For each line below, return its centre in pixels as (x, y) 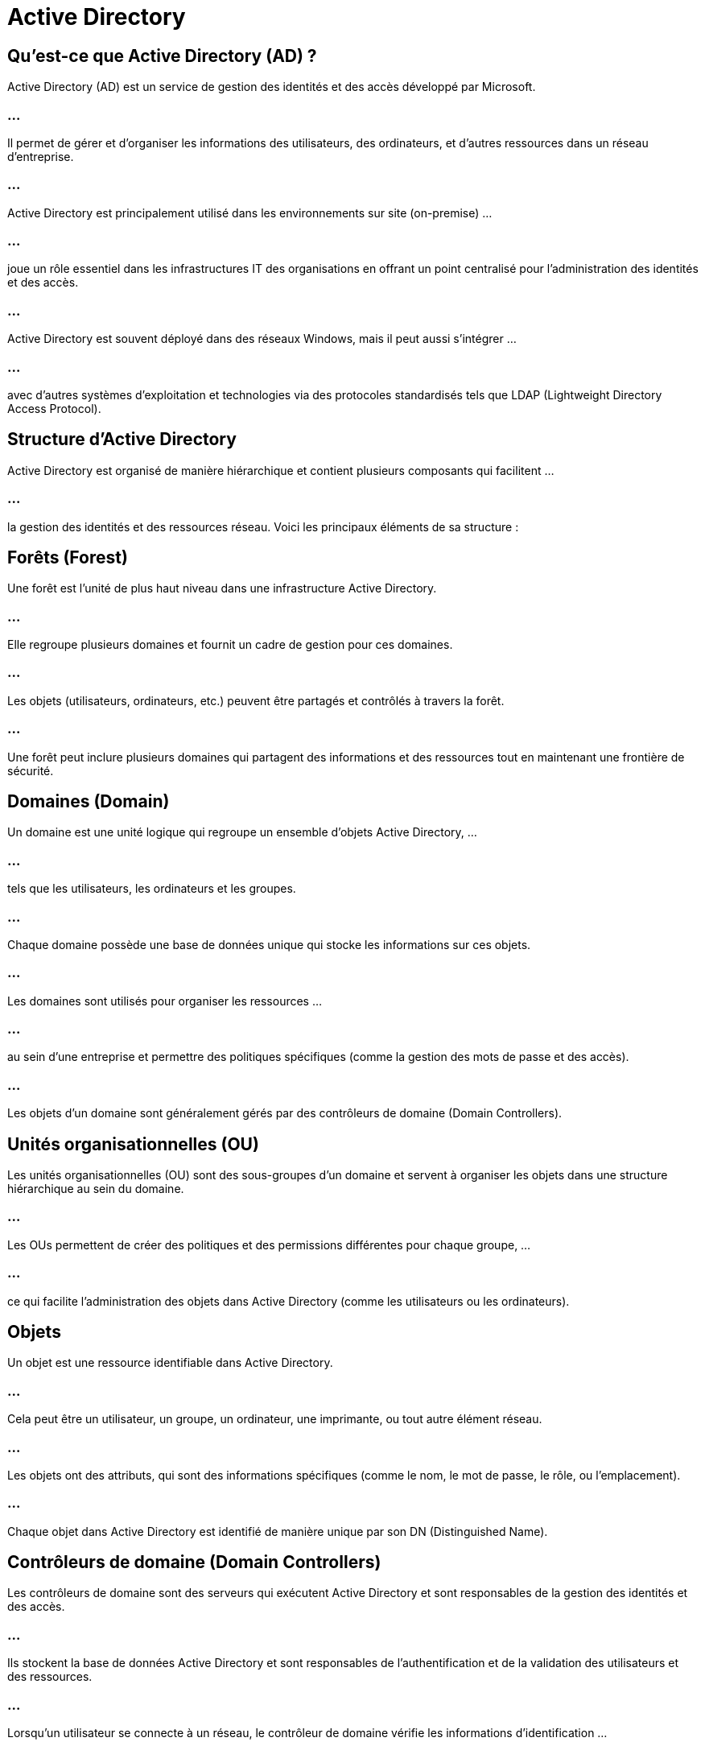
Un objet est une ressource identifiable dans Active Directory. (170, 1363)
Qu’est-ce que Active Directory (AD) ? (162, 56)
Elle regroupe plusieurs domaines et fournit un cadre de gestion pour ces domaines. (230, 645)
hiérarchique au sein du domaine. (96, 1189)
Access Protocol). (54, 408)
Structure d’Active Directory (122, 440)
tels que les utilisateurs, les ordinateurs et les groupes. (152, 889)
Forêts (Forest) (68, 557)
